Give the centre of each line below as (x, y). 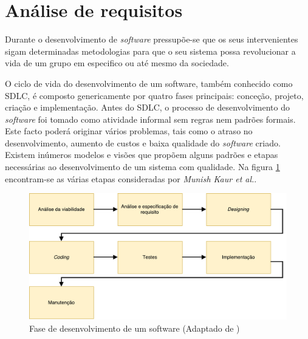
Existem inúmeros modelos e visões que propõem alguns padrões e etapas (142, 155)
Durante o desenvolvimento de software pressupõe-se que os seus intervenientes (152, 39)
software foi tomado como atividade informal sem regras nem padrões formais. (150, 119)
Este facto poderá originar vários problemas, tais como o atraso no (129, 131)
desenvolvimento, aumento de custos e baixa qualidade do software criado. (143, 142)
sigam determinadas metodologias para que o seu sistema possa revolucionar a (150, 51)
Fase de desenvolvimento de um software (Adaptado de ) (135, 328)
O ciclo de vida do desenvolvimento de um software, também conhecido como (149, 83)
